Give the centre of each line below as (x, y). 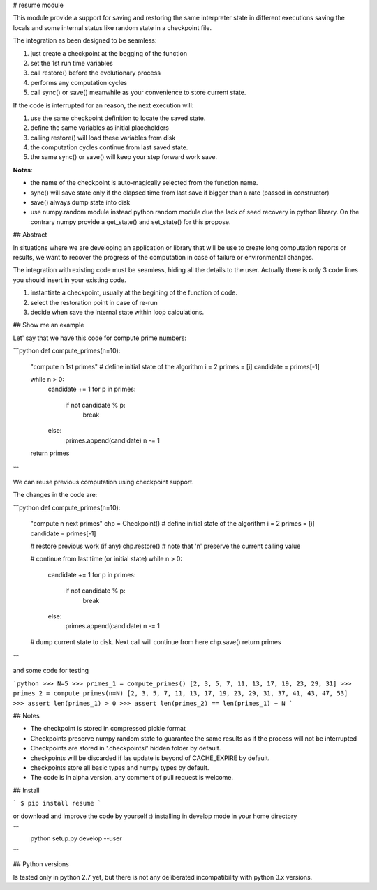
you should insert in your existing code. (69, 280)
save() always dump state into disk (80, 202)
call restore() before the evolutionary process (95, 73)
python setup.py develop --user (76, 838)
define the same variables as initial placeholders (99, 128)
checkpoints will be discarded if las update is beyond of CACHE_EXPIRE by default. (150, 758)
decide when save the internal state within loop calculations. (117, 312)
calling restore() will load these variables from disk (103, 138)
